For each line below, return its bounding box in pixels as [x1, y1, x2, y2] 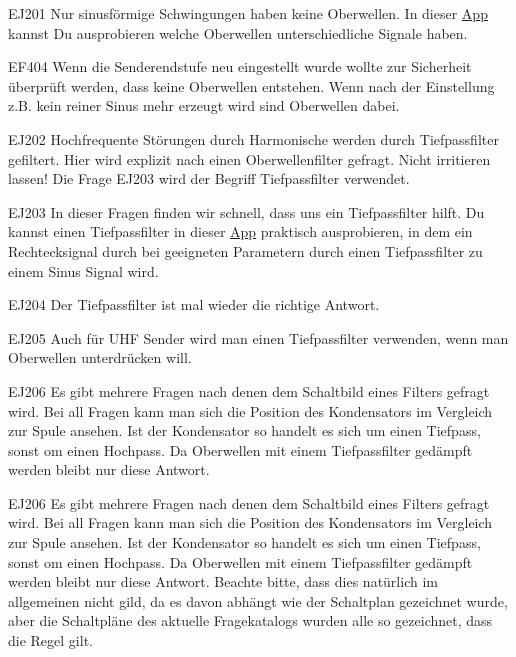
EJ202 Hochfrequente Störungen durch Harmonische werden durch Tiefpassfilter [8, 128, 499, 149]
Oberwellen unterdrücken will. [8, 347, 192, 368]
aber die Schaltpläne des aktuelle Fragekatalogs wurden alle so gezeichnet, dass [8, 610, 493, 631]
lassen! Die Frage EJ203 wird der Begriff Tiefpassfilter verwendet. [8, 168, 410, 189]
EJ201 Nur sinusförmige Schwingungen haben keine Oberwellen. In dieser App [8, 3, 488, 23]
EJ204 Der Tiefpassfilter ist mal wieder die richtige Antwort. [8, 294, 380, 315]
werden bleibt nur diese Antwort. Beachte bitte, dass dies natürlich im [8, 571, 438, 592]
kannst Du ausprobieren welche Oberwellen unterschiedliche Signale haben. [8, 22, 468, 43]
